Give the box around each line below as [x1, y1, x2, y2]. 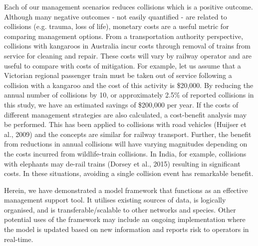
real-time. [4, 233, 33, 244]
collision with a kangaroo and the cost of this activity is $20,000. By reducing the [4, 79, 254, 90]
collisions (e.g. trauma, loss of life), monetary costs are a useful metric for [4, 21, 229, 31]
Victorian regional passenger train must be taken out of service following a [4, 70, 232, 80]
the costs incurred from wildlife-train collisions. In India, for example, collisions [4, 148, 247, 158]
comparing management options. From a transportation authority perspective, [4, 30, 244, 41]
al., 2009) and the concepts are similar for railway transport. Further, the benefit [4, 128, 252, 139]
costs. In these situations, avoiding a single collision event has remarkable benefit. [4, 168, 254, 178]
